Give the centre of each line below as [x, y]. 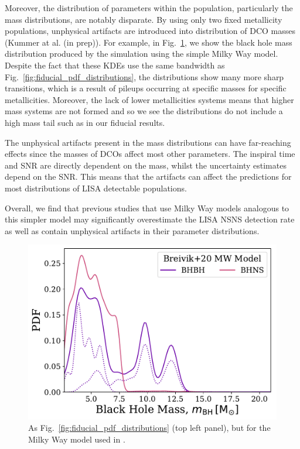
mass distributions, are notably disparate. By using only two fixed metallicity [144, 19]
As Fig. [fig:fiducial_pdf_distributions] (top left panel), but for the [149, 428]
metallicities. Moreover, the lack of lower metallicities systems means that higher [149, 99]
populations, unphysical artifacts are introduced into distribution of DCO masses [150, 31]
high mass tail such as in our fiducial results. [85, 122]
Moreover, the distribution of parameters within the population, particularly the [149, 8]
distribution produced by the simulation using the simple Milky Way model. [142, 54]
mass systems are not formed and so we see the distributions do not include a [144, 111]
